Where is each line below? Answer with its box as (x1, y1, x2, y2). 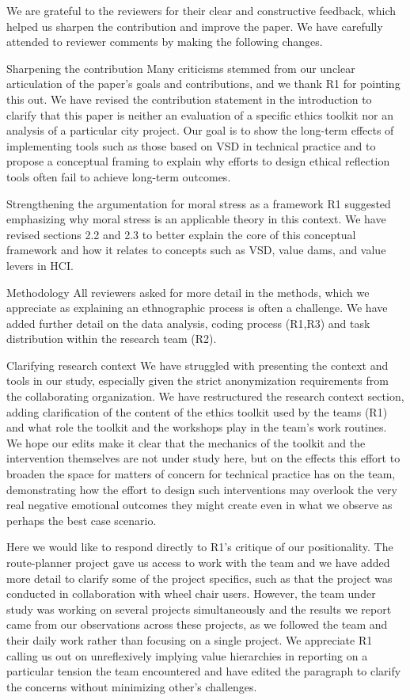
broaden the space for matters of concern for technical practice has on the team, (6, 466, 396, 482)
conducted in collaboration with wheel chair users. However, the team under (6, 585, 376, 602)
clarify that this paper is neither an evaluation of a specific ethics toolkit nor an (6, 106, 393, 123)
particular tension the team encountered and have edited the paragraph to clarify (6, 663, 401, 679)
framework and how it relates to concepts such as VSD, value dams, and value (6, 242, 386, 258)
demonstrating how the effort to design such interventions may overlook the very (6, 481, 397, 497)
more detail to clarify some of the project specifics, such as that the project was (6, 569, 393, 586)
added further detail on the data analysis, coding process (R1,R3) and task (6, 314, 370, 331)
